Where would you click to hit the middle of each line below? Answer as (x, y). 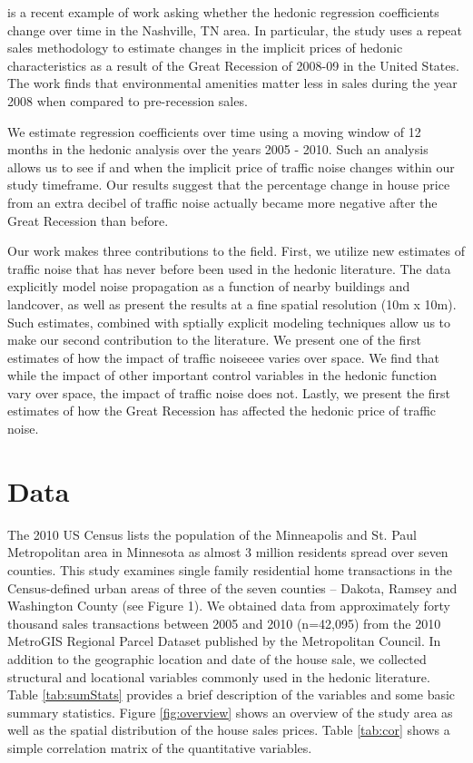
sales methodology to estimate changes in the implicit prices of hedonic (205, 48)
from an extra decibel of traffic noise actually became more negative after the (222, 202)
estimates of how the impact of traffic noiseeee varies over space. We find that (224, 357)
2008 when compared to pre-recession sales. (128, 100)
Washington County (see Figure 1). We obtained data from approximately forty (229, 606)
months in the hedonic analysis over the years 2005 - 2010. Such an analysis (218, 149)
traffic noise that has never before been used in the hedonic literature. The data (229, 268)
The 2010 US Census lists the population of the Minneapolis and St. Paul (212, 534)
